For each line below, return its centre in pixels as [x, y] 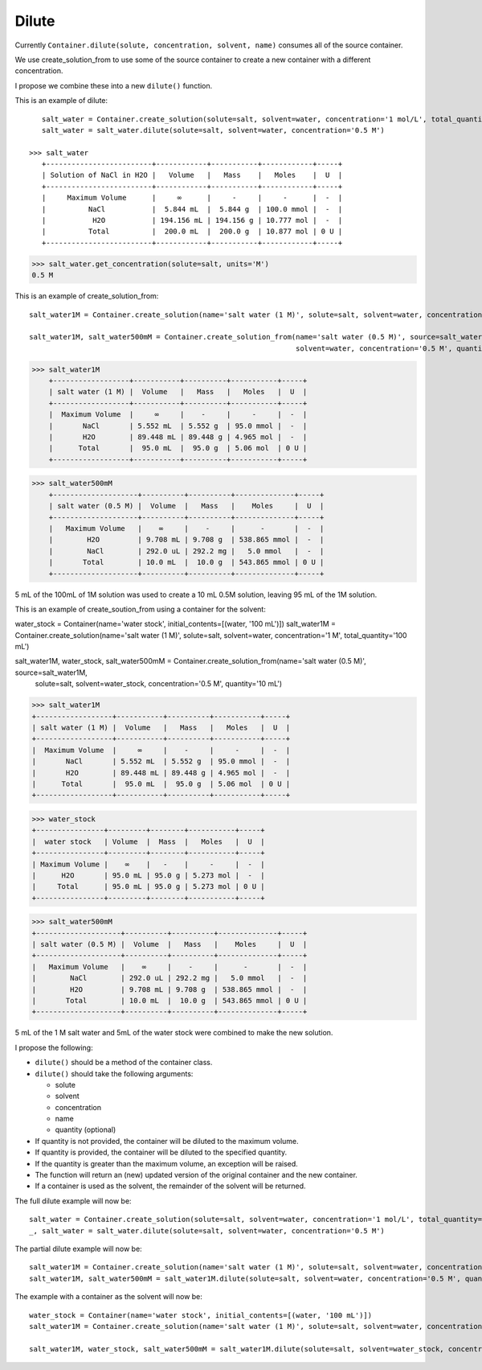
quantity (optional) [86, 1129]
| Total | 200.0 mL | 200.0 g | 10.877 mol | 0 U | [192, 232]
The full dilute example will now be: [73, 1201]
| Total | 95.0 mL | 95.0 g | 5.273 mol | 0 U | [148, 887]
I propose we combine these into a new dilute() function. [114, 85]
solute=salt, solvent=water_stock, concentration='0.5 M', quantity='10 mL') [159, 684]
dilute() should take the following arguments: [114, 1073]
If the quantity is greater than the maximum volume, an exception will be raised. [167, 1163]
